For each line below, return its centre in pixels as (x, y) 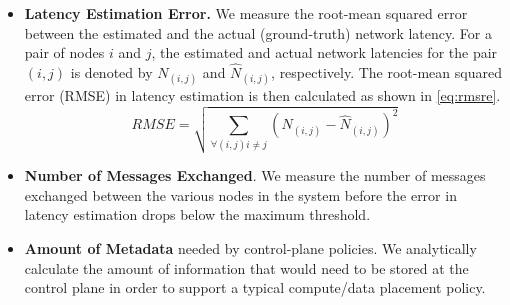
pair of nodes (64, 52)
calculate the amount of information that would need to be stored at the (246, 267)
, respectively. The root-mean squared (386, 72)
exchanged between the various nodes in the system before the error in (240, 194)
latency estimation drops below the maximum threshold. (197, 214)
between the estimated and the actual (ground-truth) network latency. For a (258, 32)
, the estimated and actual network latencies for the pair (324, 52)
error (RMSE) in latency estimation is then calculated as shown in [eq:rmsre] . (262, 95)
